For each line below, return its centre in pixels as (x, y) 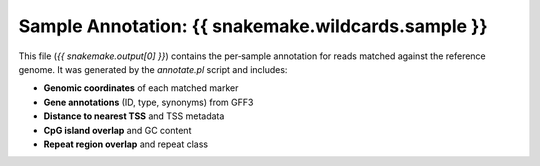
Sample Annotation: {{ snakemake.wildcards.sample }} (253, 26)
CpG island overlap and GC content (117, 130)
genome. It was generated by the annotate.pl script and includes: (153, 69)
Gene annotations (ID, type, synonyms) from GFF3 (148, 102)
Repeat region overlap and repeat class (126, 144)
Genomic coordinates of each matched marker (141, 88)
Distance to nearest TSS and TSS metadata (134, 116)
